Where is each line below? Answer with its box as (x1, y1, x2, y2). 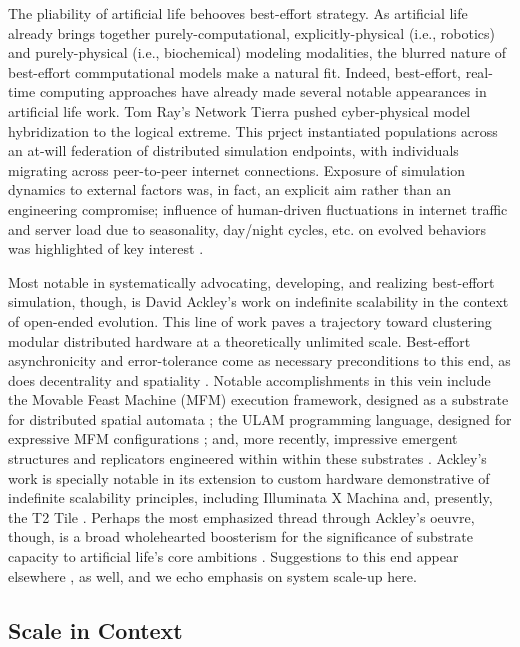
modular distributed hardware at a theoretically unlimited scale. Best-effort (8, 330, 471, 351)
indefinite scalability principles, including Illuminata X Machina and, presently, (8, 487, 493, 508)
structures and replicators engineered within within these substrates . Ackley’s (8, 448, 487, 469)
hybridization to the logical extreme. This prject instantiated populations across (8, 120, 498, 141)
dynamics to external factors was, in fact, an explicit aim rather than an (8, 179, 451, 200)
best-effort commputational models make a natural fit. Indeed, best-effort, (8, 61, 461, 82)
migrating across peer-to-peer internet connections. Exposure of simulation (8, 159, 465, 180)
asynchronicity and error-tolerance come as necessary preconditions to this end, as (8, 350, 511, 371)
